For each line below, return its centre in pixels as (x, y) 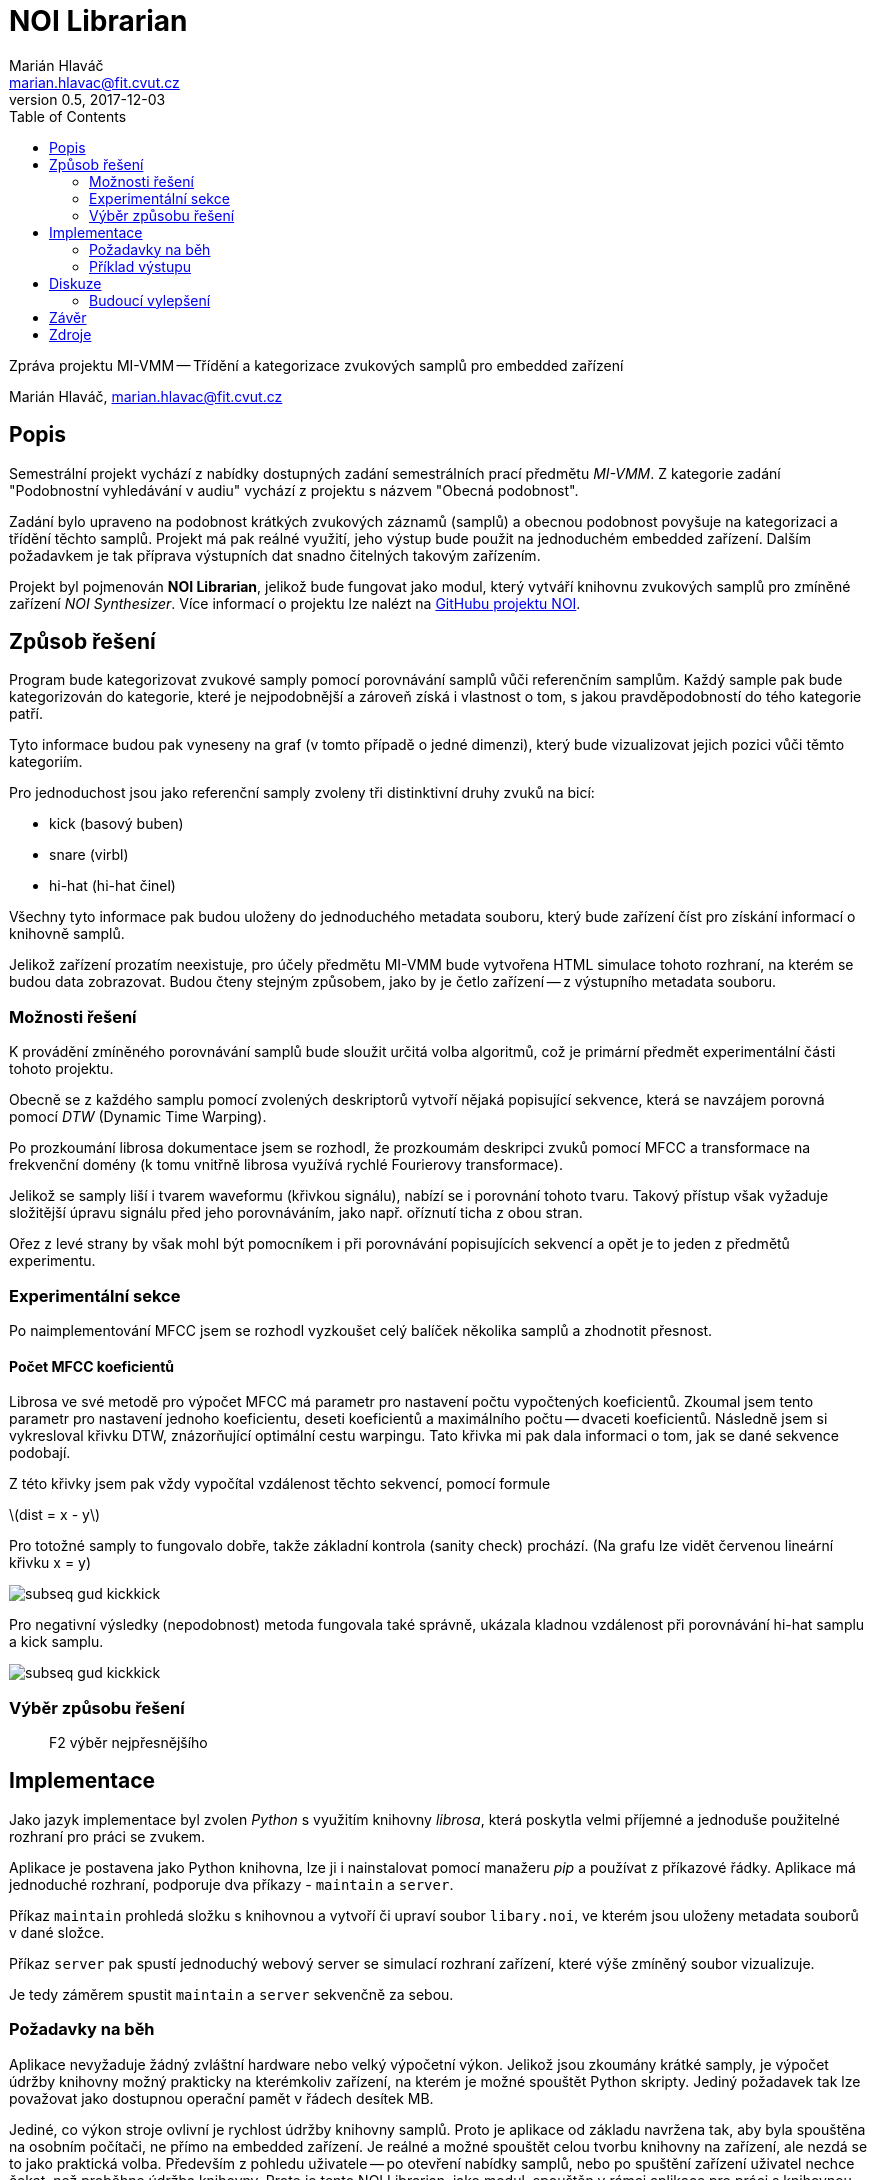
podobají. (40, 1453)
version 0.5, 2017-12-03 (87, 99)
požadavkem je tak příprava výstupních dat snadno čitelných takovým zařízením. (275, 555)
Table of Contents (68, 116)
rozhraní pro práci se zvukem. (107, 1836)
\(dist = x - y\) (55, 1515)
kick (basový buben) (116, 824)
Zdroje (70, 334)
